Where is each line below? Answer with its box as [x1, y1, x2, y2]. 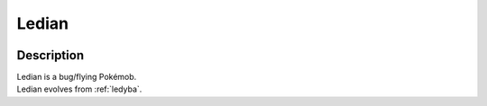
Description [16, 48, 85, 63]
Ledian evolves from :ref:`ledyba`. [16, 84, 142, 94]
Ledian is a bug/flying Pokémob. [16, 72, 137, 83]
